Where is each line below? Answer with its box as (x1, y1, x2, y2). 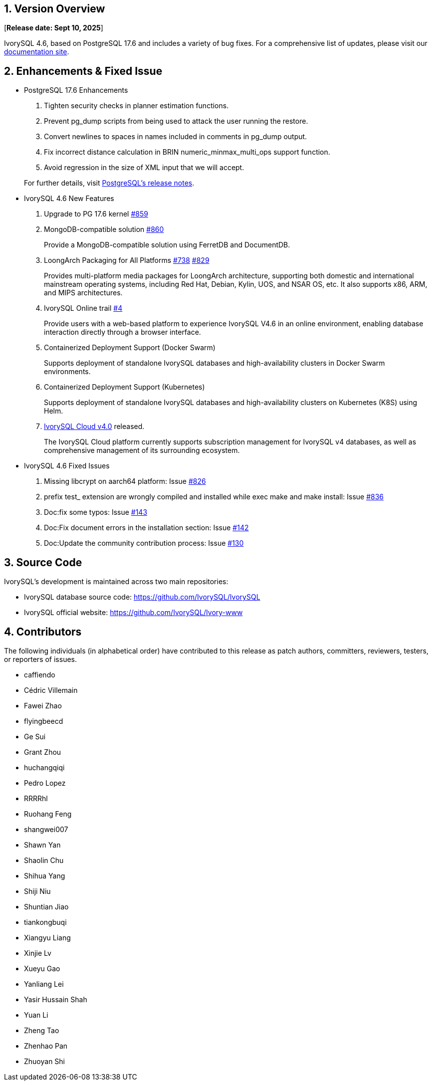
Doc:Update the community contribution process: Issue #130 (44, 539, 244, 548)
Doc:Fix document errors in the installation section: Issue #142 (44, 523, 249, 532)
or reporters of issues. (4, 654, 77, 663)
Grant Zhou (24, 747, 61, 756)
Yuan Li (24, 1010, 48, 1019)
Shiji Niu (24, 886, 51, 895)
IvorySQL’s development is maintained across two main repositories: (4, 577, 228, 586)
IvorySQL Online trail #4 (44, 304, 123, 313)
